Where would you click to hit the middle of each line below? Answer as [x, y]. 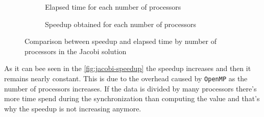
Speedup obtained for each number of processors [121, 24]
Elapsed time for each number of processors [113, 7]
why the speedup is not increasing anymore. [73, 108]
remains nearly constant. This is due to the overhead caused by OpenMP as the [126, 78]
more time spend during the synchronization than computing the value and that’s [132, 98]
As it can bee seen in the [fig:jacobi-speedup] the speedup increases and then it [128, 68]
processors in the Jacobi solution [76, 51]
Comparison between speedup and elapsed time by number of [121, 41]
